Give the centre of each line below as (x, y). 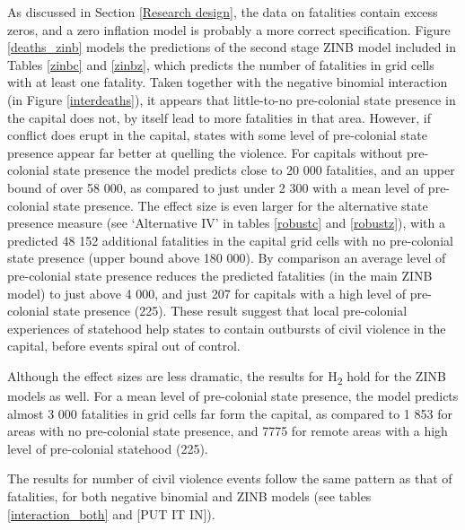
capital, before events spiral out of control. (124, 346)
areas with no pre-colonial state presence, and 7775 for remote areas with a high (228, 431)
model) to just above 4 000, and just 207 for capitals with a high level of (206, 293)
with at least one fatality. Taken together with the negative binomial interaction (228, 82)
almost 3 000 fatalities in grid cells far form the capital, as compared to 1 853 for (230, 413)
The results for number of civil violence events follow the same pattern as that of (230, 478)
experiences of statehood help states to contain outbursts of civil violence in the (227, 328)
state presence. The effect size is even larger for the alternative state (241, 205)
